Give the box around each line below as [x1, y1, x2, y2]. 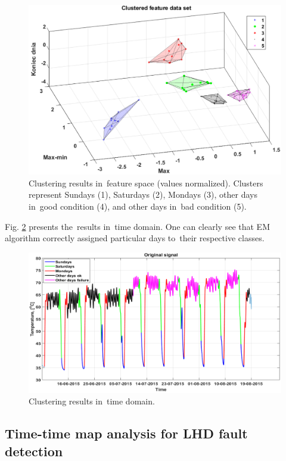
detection [5, 441, 63, 460]
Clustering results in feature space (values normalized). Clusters [29, 176, 263, 189]
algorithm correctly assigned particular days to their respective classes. [5, 232, 265, 244]
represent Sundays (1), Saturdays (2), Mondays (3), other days [29, 188, 258, 201]
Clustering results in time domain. [29, 395, 155, 407]
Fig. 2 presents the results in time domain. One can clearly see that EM [5, 220, 270, 232]
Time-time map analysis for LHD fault [5, 424, 248, 443]
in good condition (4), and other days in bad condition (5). [29, 200, 247, 213]
